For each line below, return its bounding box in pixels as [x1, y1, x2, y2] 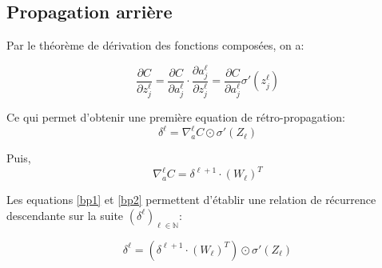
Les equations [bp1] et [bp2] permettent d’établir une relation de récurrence [6, 191, 376, 208]
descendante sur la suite [6, 206, 124, 223]
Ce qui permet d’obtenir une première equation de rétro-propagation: [6, 109, 345, 126]
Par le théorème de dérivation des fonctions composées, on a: [6, 37, 304, 54]
